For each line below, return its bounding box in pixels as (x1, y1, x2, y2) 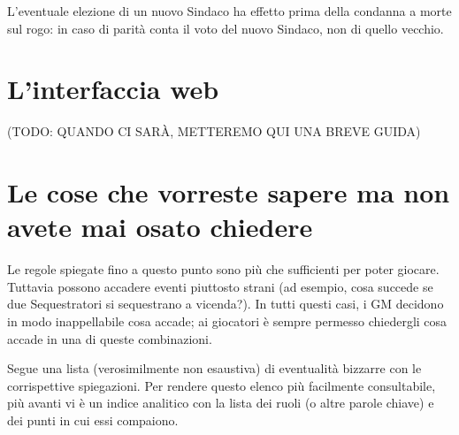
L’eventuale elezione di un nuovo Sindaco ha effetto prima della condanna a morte (7, 2, 452, 19)
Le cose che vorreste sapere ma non (7, 174, 450, 210)
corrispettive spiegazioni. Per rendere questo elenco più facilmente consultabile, (7, 376, 436, 394)
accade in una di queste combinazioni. (7, 329, 212, 347)
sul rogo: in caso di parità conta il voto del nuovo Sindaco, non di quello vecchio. (7, 19, 444, 37)
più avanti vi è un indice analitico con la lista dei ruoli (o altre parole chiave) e (7, 393, 434, 412)
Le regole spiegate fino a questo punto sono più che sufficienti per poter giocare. (7, 260, 440, 279)
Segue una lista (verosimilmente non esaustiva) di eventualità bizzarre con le (7, 359, 422, 378)
